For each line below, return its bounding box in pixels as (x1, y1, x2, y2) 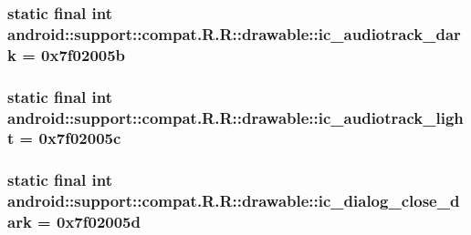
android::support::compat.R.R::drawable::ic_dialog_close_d (7, 189, 460, 212)
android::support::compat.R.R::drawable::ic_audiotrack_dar (7, 22, 461, 45)
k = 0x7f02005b (7, 43, 126, 66)
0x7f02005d (56, 210, 141, 233)
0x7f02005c (38, 127, 121, 149)
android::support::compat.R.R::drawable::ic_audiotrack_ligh (7, 106, 464, 128)
